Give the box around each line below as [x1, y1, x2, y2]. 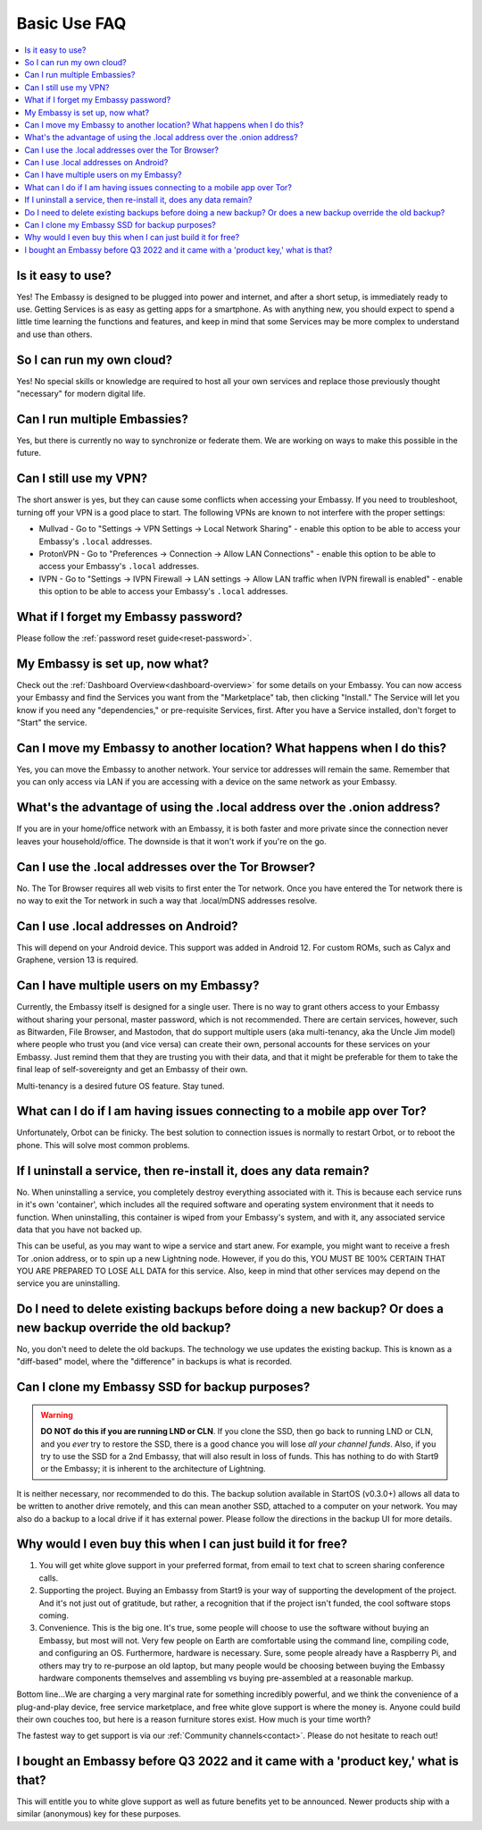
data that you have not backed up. [16, 1224, 143, 1235]
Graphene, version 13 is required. [16, 954, 138, 965]
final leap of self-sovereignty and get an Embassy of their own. [16, 1064, 248, 1075]
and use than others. [16, 329, 93, 340]
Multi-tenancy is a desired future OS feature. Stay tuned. [16, 1080, 225, 1091]
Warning [40, 1409, 73, 1420]
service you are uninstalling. [16, 1278, 120, 1289]
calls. [38, 1573, 59, 1583]
